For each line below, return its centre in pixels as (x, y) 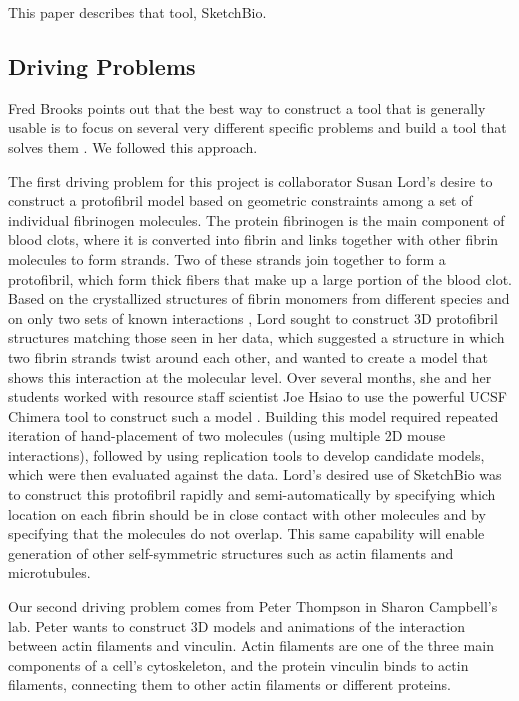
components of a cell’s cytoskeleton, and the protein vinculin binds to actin (238, 664)
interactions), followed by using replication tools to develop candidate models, (246, 454)
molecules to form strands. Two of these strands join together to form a (227, 258)
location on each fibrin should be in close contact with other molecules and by (247, 513)
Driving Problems (102, 65)
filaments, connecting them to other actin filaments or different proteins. (229, 684)
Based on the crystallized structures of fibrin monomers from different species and (259, 298)
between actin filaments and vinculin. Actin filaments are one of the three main (251, 645)
